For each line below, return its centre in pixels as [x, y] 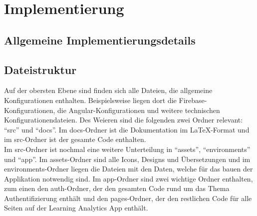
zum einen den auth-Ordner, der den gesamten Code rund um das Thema [117, 188]
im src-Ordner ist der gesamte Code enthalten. [75, 139]
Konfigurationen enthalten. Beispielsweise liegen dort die [90, 100]
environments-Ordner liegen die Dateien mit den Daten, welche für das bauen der [128, 169]
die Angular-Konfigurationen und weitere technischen [139, 110]
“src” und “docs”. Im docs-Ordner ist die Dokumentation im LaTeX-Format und [127, 129]
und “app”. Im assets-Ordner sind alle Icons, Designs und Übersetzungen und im [127, 159]
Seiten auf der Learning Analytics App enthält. [76, 208]
